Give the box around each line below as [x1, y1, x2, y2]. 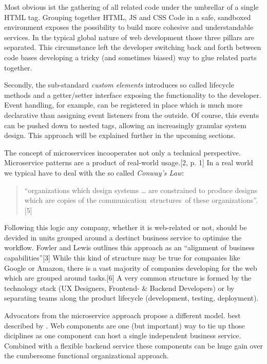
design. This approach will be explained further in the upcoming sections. [4, 130, 236, 141]
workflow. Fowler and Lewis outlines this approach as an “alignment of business [4, 242, 255, 253]
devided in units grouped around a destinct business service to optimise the [4, 232, 242, 242]
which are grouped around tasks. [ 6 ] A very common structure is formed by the [4, 272, 252, 283]
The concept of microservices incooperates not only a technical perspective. [4, 147, 241, 158]
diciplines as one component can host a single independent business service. [4, 330, 241, 341]
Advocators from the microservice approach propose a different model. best [4, 310, 241, 321]
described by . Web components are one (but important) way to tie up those [4, 320, 245, 331]
